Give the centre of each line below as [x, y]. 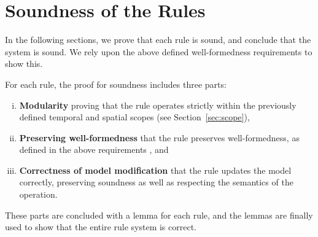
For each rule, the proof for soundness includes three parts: [116, 84]
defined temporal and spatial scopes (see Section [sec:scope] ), [134, 117]
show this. [24, 64]
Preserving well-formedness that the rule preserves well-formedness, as [159, 137]
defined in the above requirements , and [94, 150]
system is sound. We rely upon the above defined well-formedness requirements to [159, 51]
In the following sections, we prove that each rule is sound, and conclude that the [158, 40]
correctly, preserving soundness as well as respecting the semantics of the [156, 182]
